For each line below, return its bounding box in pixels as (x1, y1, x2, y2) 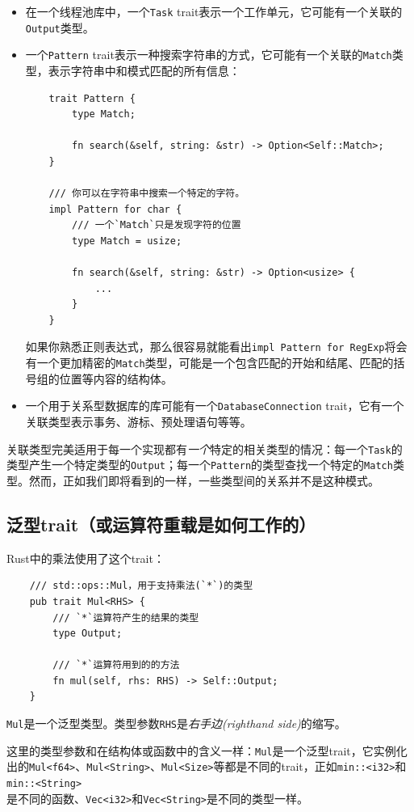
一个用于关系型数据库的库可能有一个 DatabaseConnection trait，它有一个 (25, 397, 404, 414)
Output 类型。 (25, 19, 94, 36)
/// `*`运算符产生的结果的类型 (52, 611, 199, 624)
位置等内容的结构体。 (59, 370, 173, 387)
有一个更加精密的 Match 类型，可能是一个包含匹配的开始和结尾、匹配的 (25, 354, 394, 371)
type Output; (52, 628, 123, 640)
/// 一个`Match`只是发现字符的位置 (72, 219, 241, 231)
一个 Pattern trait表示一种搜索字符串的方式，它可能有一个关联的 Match (25, 46, 392, 63)
